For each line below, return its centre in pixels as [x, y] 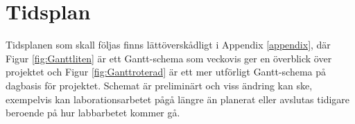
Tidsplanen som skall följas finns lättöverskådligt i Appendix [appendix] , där [168, 45]
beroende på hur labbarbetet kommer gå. [93, 113]
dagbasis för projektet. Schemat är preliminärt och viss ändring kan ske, [159, 85]
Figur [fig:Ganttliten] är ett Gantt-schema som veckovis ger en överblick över [169, 58]
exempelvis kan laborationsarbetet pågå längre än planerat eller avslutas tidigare [178, 99]
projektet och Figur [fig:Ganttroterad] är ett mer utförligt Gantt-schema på [166, 72]
